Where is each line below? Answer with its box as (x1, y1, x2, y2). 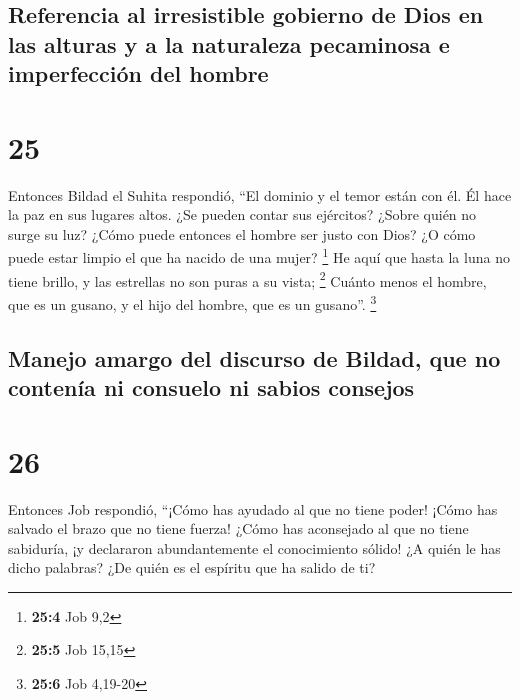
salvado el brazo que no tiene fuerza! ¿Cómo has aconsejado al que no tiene (8, 518, 469, 539)
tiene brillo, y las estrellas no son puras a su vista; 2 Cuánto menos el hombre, (8, 267, 487, 291)
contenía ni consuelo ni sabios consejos (8, 372, 415, 402)
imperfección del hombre (8, 58, 269, 89)
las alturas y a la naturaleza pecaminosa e (8, 28, 450, 59)
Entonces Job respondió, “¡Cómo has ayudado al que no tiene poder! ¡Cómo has (8, 498, 498, 519)
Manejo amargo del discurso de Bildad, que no (8, 342, 501, 373)
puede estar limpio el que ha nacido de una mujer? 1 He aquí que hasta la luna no (8, 244, 510, 268)
